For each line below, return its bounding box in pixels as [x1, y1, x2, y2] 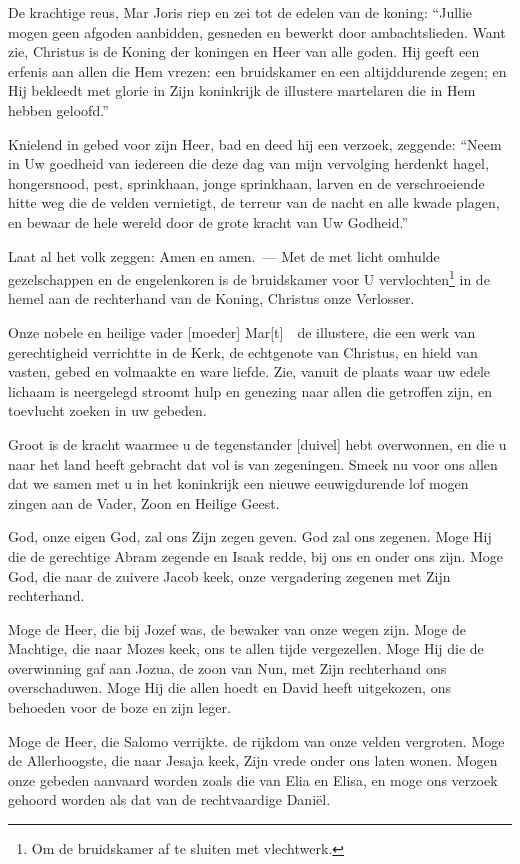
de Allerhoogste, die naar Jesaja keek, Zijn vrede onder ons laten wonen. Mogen [8, 750, 498, 771]
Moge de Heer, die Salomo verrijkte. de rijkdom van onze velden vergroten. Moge [8, 730, 505, 751]
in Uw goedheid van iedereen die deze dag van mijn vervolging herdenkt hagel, [8, 153, 489, 174]
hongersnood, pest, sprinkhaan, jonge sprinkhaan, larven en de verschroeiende [8, 172, 485, 193]
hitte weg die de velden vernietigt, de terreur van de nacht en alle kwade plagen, [8, 192, 500, 213]
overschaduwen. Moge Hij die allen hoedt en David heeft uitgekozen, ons [8, 677, 451, 698]
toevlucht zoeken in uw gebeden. [8, 400, 207, 421]
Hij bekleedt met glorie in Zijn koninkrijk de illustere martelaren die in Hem [8, 80, 476, 101]
